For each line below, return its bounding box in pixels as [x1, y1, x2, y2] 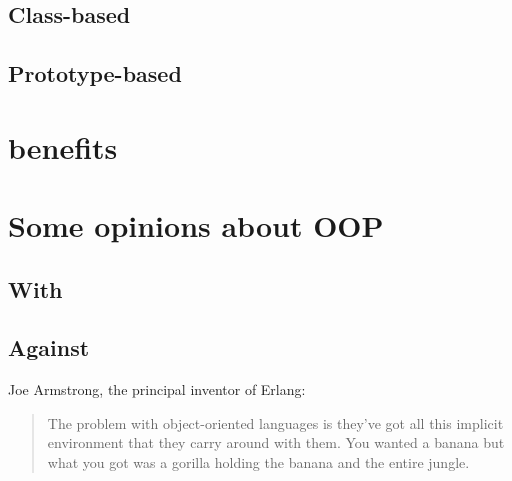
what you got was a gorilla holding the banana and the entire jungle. [47, 452, 470, 473]
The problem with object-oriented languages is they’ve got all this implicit [47, 412, 504, 433]
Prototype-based [8, 58, 182, 89]
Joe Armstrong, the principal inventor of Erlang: [8, 379, 306, 400]
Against [8, 332, 90, 363]
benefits [8, 126, 118, 167]
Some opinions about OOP [8, 205, 384, 246]
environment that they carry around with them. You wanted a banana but [47, 432, 505, 453]
